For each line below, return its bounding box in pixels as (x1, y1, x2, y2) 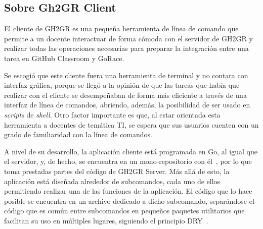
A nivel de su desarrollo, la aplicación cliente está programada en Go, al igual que (4, 146, 257, 156)
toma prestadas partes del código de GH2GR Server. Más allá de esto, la (4, 165, 230, 176)
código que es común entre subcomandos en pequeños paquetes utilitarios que (4, 205, 245, 216)
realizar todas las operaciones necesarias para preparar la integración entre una (4, 43, 249, 53)
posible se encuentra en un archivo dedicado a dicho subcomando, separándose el (4, 195, 254, 206)
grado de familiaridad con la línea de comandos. (4, 129, 153, 140)
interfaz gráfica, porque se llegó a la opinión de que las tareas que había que (4, 80, 240, 90)
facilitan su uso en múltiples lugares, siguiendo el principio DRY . (4, 215, 208, 225)
